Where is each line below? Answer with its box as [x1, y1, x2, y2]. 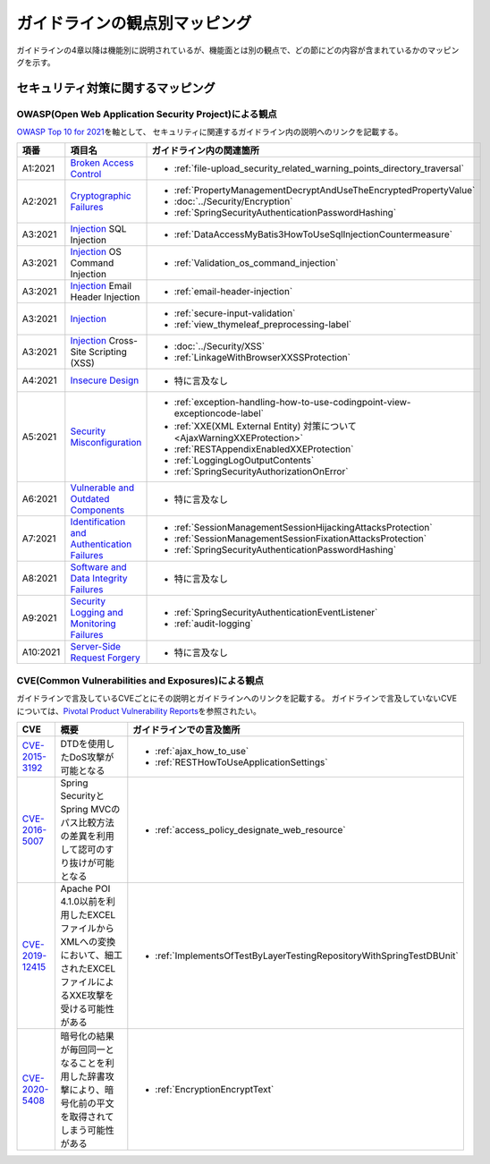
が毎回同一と [60, 1043, 115, 1056]
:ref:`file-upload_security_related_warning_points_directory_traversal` [173, 162, 465, 174]
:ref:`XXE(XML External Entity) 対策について [173, 421, 358, 433]
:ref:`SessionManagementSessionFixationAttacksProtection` [173, 532, 427, 545]
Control [70, 168, 102, 181]
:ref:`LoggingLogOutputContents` [173, 455, 315, 467]
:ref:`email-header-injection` [173, 285, 293, 298]
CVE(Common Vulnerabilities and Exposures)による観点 [16, 674, 264, 686]
